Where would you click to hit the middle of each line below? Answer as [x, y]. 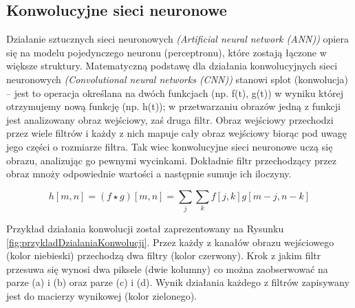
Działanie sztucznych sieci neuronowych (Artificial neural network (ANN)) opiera [177, 39]
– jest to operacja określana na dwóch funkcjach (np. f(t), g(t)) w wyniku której [175, 92]
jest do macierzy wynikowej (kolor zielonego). [102, 296]
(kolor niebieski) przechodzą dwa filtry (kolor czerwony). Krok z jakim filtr [164, 255]
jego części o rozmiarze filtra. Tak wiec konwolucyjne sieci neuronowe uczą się [170, 146]
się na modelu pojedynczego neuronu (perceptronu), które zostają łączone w [166, 52]
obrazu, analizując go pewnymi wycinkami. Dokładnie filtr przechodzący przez [171, 160]
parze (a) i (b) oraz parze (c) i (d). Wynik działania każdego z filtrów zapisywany [178, 282]
